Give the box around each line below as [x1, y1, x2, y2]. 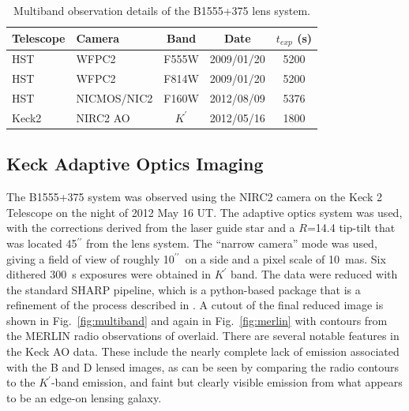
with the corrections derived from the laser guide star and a [6, 219, 295, 236]
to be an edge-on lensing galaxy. [6, 389, 162, 405]
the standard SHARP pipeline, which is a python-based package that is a [6, 281, 361, 297]
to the [6, 374, 36, 390]
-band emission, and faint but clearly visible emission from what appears [51, 374, 403, 390]
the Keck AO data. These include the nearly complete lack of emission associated [6, 343, 400, 360]
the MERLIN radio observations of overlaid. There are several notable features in [6, 327, 400, 344]
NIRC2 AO [76, 109, 130, 125]
